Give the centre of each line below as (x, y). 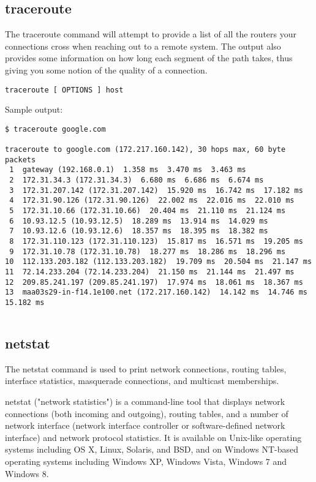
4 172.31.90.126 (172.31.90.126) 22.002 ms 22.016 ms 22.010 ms (152, 201)
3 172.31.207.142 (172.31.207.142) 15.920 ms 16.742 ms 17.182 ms (156, 190)
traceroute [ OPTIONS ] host (64, 90)
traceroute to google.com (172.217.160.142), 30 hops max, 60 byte (145, 150)
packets (21, 160)
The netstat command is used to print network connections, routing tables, (146, 368)
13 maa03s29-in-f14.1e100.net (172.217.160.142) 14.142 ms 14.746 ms (156, 292)
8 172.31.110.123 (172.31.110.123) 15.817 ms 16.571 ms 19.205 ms (156, 242)
